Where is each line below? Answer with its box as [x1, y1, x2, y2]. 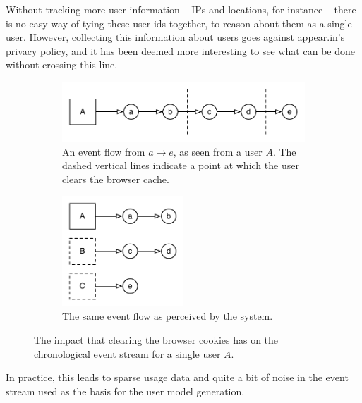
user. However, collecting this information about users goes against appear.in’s [6, 30, 345, 44]
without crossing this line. [6, 57, 118, 72]
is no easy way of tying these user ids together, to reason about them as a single [6, 15, 352, 30]
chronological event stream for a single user [34, 346, 221, 361]
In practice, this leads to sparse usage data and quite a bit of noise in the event [6, 370, 349, 385]
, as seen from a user [173, 144, 263, 159]
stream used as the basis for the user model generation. [6, 383, 245, 398]
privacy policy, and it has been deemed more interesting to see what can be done [6, 43, 355, 58]
